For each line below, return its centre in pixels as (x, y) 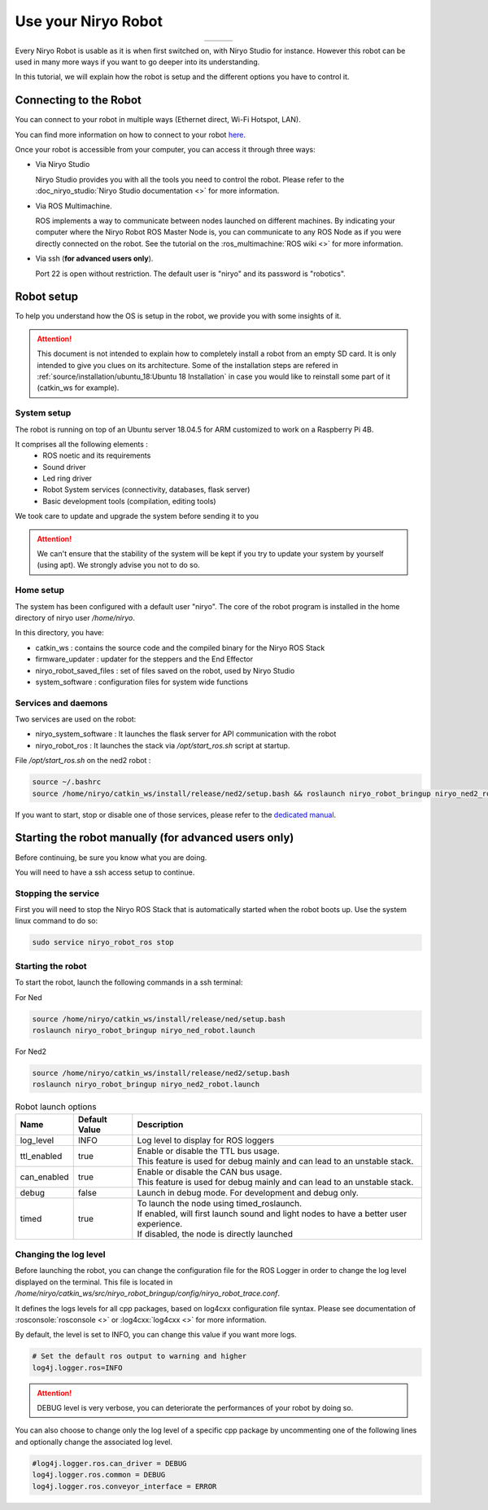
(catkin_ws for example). (78, 388)
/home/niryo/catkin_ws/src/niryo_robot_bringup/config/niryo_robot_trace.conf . (148, 1293)
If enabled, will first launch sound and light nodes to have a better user (272, 1214)
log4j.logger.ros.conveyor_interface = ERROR (124, 1486)
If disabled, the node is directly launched (215, 1234)
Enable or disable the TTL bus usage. (208, 1151)
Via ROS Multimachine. (74, 206)
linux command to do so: (56, 921)
